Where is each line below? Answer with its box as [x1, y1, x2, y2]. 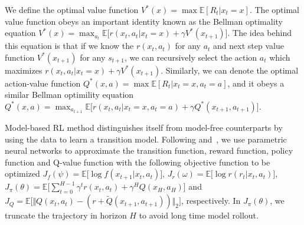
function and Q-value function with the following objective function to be [5, 155, 270, 168]
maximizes [5, 64, 43, 76]
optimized [5, 167, 40, 180]
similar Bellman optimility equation [5, 88, 134, 101]
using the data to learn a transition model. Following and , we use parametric [5, 133, 287, 145]
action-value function [5, 77, 81, 89]
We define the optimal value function [5, 4, 139, 15]
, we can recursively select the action [124, 51, 257, 63]
